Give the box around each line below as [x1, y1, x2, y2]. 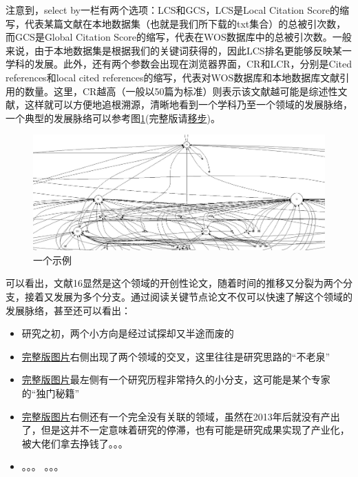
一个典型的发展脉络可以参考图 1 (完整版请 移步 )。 [6, 110, 220, 125]
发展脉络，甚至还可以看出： [6, 303, 131, 317]
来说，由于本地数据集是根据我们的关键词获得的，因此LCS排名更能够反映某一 [6, 43, 352, 57]
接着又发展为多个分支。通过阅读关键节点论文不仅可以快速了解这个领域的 [24, 289, 352, 303]
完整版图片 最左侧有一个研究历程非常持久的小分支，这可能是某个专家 [21, 372, 330, 387]
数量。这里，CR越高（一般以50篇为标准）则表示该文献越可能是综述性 [24, 83, 338, 98]
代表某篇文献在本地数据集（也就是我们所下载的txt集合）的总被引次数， [24, 16, 346, 30]
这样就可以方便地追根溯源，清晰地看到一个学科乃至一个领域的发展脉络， [24, 97, 352, 112]
